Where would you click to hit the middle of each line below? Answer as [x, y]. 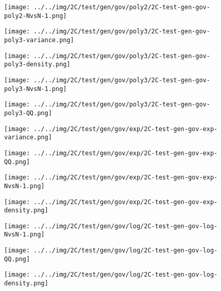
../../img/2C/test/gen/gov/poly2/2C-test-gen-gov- [122, 7]
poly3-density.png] [37, 65]
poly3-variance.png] [39, 40]
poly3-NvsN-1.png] [35, 89]
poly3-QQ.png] [28, 113]
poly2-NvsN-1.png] [35, 16]
